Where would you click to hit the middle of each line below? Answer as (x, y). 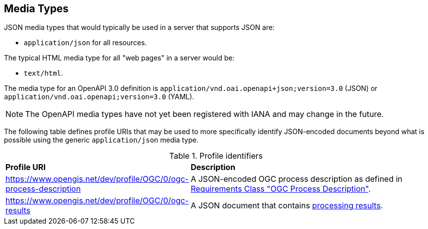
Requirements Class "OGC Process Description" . (281, 189)
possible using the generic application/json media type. (101, 140)
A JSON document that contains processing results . (287, 206)
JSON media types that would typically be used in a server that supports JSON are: (139, 28)
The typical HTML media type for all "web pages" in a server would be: (119, 58)
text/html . (43, 73)
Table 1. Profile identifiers (216, 156)
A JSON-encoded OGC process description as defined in (297, 179)
